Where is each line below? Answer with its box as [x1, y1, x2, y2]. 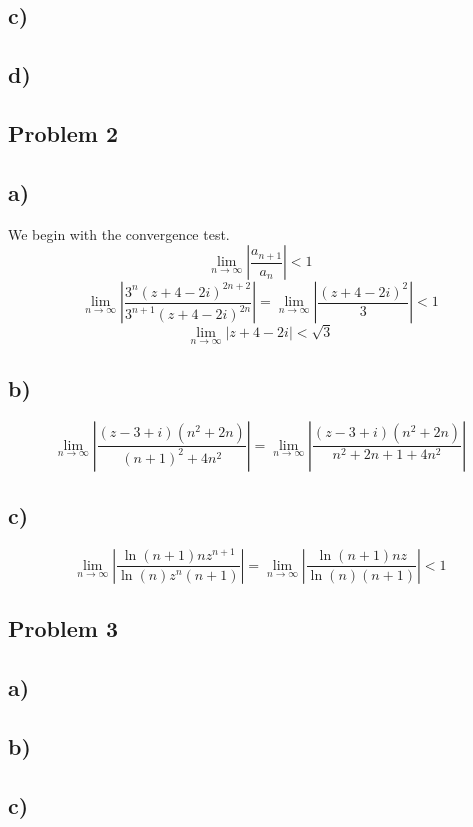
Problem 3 [8, 613, 118, 644]
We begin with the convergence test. [8, 223, 230, 244]
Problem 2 [8, 117, 118, 148]
